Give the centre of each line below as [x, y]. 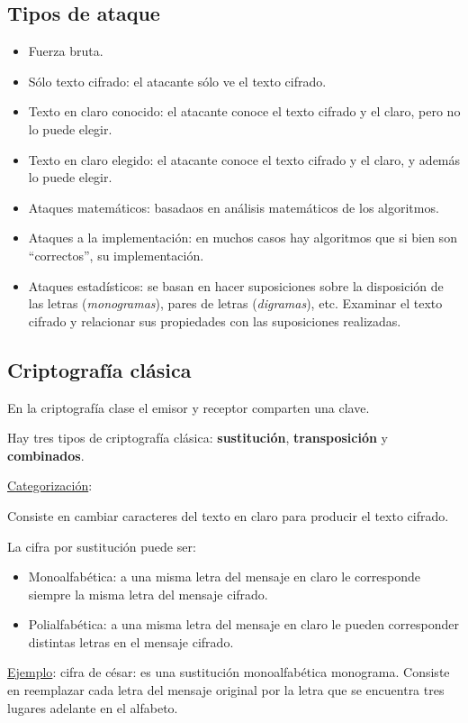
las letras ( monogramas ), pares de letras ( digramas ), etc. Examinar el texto [235, 303]
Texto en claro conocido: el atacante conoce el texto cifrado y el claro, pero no [244, 111]
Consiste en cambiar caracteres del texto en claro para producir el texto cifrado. [228, 515]
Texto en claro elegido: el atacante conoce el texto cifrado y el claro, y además [244, 159]
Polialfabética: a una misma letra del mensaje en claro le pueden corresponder [243, 624]
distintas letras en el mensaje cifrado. [131, 641]
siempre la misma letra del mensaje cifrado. [148, 594]
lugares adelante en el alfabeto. [93, 707]
